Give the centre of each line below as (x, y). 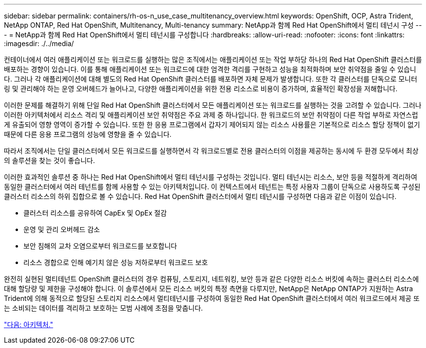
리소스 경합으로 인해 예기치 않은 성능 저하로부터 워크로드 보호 (116, 262)
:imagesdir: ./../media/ (39, 43)
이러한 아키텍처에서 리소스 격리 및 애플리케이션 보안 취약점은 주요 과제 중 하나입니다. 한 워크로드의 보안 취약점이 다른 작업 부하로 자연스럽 (211, 115)
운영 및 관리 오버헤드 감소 (62, 229)
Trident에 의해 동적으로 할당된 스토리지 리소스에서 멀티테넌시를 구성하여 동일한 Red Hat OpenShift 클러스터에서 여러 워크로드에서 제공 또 (212, 298)
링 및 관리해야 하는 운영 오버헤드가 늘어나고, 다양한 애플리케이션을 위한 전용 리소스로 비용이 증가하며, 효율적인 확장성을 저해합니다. (201, 89)
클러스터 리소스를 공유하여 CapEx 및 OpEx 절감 (95, 213)
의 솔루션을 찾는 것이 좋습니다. (50, 160)
